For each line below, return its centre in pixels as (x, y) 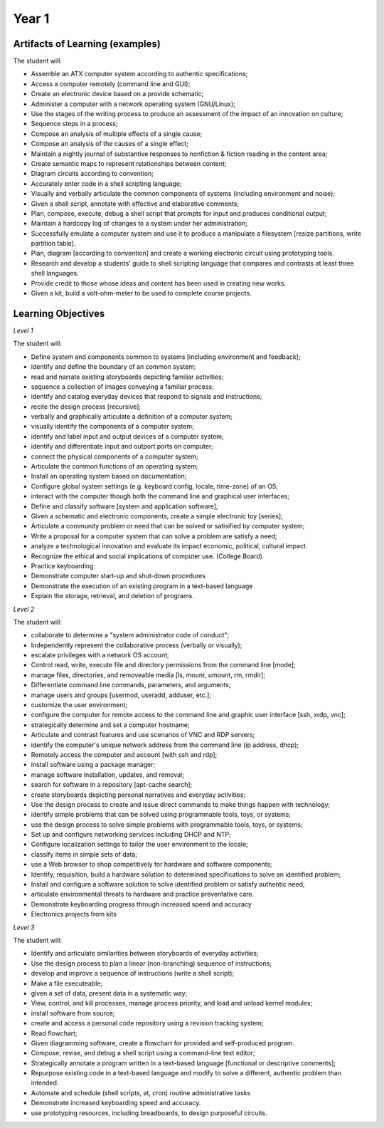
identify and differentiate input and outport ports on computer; (122, 446)
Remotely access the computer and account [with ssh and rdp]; (124, 754)
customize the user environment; (79, 705)
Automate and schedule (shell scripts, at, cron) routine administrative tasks (141, 1092)
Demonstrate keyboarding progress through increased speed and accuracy (141, 904)
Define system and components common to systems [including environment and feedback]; (166, 357)
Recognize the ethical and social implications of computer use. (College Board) (147, 556)
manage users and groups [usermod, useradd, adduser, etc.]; (121, 695)
